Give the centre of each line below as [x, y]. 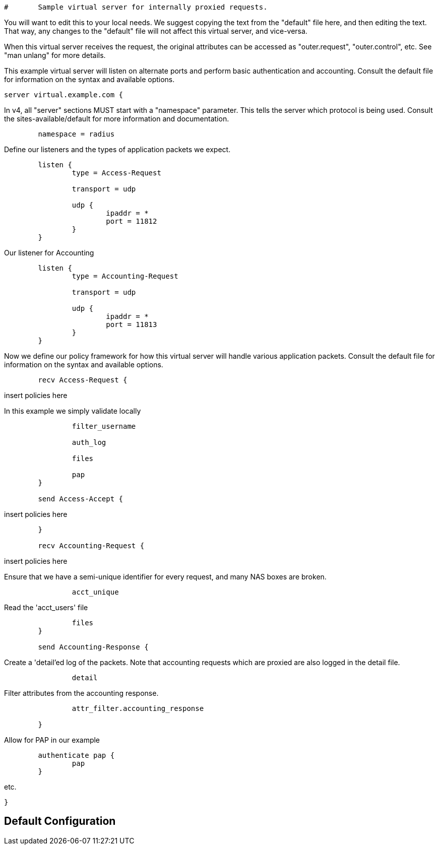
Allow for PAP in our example [52, 740]
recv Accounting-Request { [91, 546]
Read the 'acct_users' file [46, 607]
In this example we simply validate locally [73, 411]
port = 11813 [132, 324]
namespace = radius [76, 134]
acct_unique [95, 592]
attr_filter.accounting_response [138, 708]
